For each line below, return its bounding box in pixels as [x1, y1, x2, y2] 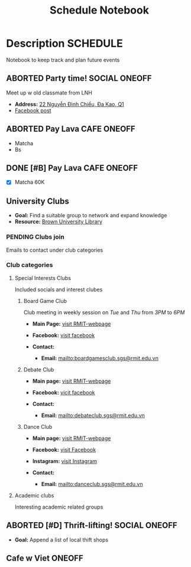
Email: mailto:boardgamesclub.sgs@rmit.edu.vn [41, 354, 158, 361]
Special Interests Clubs [14, 274, 71, 281]
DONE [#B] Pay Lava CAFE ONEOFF [6, 163, 138, 173]
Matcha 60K [14, 178, 45, 186]
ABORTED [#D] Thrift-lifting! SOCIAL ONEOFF [6, 520, 177, 530]
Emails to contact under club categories [6, 246, 103, 253]
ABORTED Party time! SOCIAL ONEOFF [6, 73, 152, 83]
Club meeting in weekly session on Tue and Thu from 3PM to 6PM [23, 308, 185, 316]
